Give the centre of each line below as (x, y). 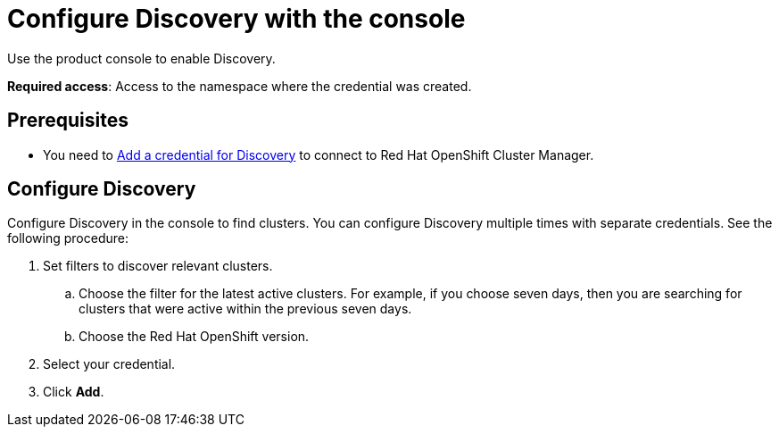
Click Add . (74, 392)
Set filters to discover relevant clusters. (158, 266)
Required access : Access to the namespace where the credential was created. (240, 86)
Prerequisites (68, 121)
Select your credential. (109, 364)
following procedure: (68, 238)
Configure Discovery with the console (236, 19)
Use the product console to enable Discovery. (141, 58)
